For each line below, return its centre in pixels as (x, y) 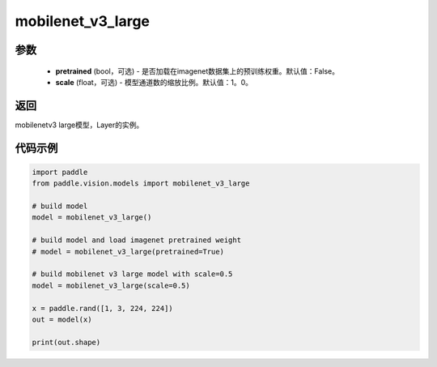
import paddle (60, 172)
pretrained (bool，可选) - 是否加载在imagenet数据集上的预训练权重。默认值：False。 (197, 71)
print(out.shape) (66, 342)
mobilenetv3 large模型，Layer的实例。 (79, 125)
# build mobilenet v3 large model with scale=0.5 (132, 274)
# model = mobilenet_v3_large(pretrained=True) (128, 252)
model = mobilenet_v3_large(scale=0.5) (111, 285)
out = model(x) (62, 319)
